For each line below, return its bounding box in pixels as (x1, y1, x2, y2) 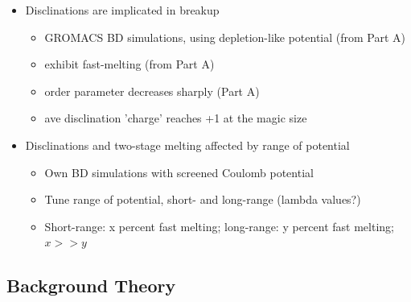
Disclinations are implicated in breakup (25, 2, 220, 18)
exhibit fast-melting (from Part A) (44, 56, 215, 72)
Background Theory (6, 273, 176, 298)
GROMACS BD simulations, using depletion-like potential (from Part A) (44, 28, 406, 45)
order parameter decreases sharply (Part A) (44, 82, 260, 99)
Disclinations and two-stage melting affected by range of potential (25, 136, 350, 153)
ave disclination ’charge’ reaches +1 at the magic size (44, 110, 307, 126)
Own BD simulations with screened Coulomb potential (44, 163, 314, 180)
